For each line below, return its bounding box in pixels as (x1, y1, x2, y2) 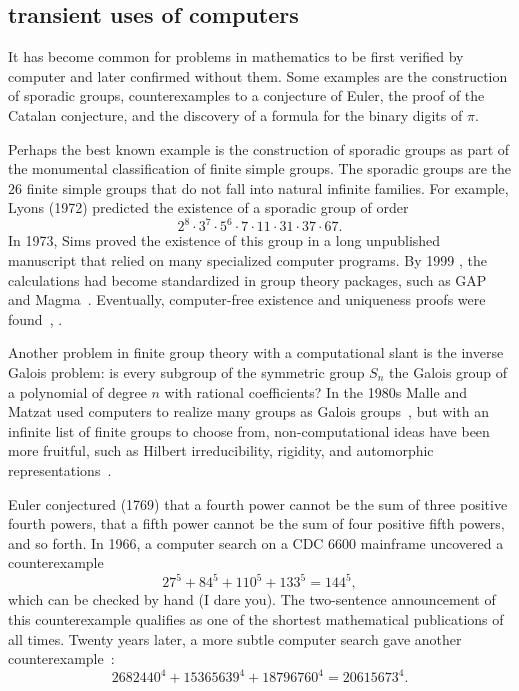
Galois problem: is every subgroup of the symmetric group (8, 362, 365, 383)
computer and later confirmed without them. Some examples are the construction (8, 65, 508, 86)
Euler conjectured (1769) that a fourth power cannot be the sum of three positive (8, 493, 508, 514)
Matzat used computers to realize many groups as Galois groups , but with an (8, 401, 489, 422)
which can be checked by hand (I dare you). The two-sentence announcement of (8, 589, 496, 610)
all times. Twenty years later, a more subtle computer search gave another (8, 628, 462, 649)
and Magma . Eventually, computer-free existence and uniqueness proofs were (8, 289, 486, 310)
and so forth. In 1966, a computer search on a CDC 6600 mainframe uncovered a (8, 532, 504, 553)
